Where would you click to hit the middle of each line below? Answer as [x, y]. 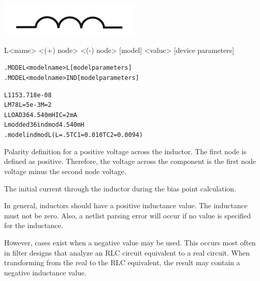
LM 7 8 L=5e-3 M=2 [28, 105]
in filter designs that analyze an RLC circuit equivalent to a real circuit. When [127, 252]
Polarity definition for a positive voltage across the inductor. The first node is [125, 151]
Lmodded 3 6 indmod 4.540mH [44, 125]
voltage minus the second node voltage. [65, 171]
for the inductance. [34, 225]
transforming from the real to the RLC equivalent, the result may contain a [122, 262]
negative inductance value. [45, 272]
